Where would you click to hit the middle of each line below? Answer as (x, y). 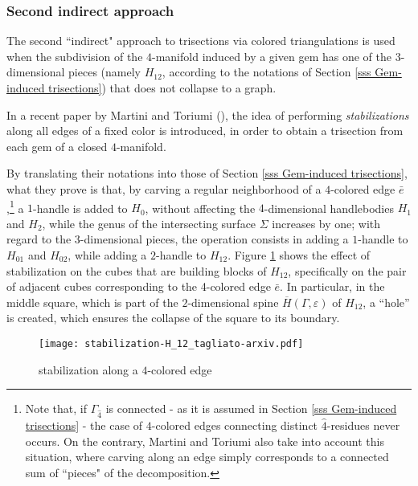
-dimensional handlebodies (329, 208)
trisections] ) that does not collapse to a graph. (162, 88)
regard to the (39, 239)
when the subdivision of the (75, 56)
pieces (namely (104, 72)
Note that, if (56, 408)
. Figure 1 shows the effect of (299, 255)
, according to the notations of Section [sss (266, 72)
